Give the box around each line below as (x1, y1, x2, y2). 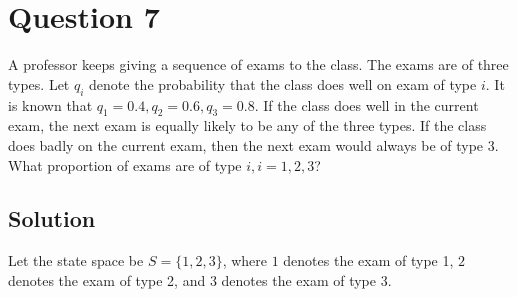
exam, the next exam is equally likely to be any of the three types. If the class (8, 115, 487, 136)
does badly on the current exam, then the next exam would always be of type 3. (8, 134, 499, 155)
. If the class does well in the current (254, 94, 479, 115)
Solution (8, 203, 96, 234)
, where (222, 250, 268, 271)
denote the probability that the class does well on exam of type (89, 73, 477, 94)
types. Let (8, 73, 70, 94)
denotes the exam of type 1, (283, 250, 454, 271)
